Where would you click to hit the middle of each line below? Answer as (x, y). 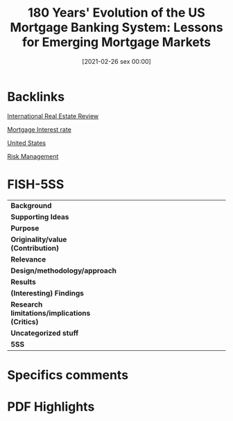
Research (27, 304)
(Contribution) (35, 248)
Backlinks (36, 97)
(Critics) (25, 322)
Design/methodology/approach (63, 270)
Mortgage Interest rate (39, 129)
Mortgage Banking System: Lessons (116, 27)
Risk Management (33, 156)
